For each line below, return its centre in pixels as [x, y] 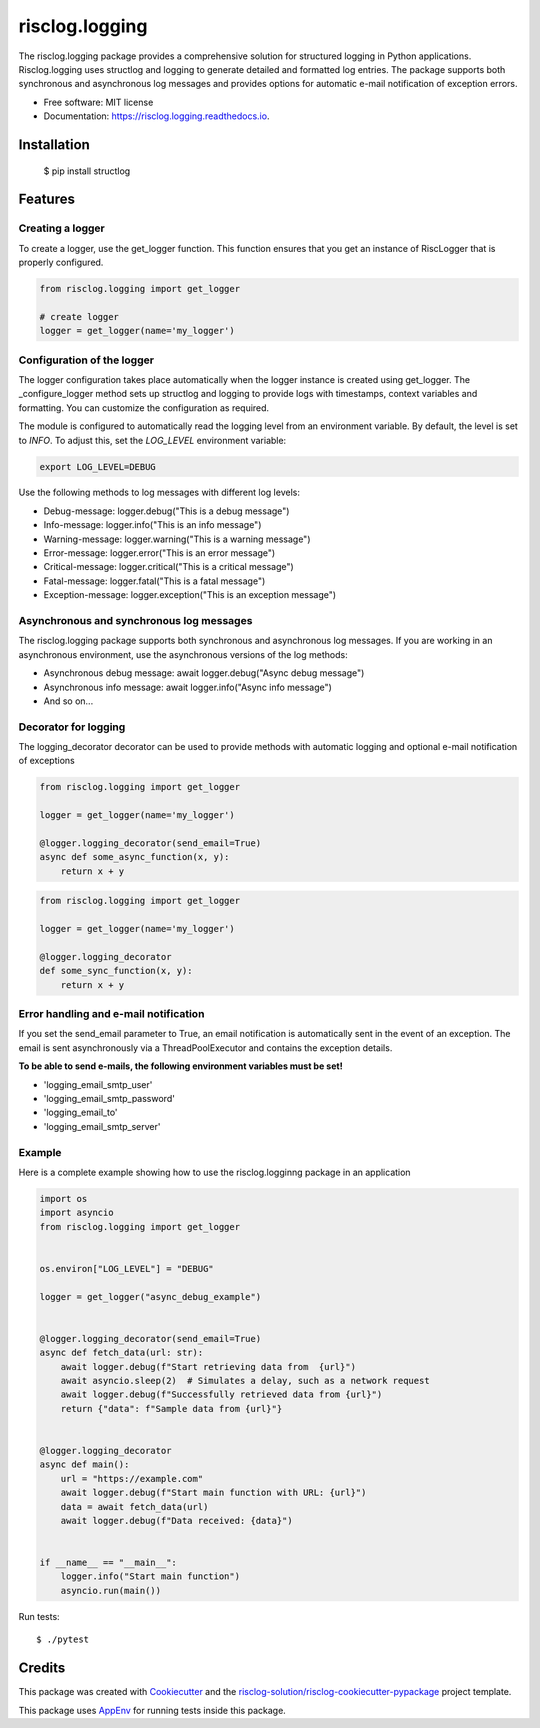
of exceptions [46, 761]
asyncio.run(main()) [111, 1590]
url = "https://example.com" [132, 1478]
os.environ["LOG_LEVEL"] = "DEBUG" [126, 1268]
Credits [42, 1668]
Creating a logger [61, 228]
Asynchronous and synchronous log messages [135, 620]
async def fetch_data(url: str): [121, 1353]
